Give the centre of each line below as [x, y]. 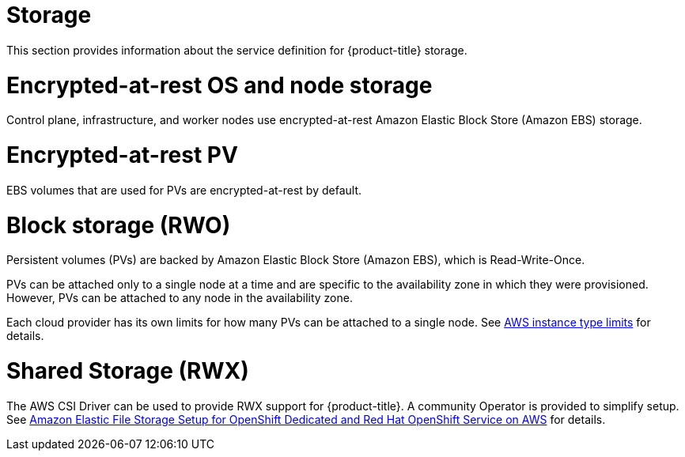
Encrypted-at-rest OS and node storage [220, 85]
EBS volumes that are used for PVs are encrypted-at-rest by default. [184, 190]
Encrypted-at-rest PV [122, 155]
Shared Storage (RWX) [128, 371]
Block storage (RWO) [119, 225]
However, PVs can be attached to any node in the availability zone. [180, 298]
